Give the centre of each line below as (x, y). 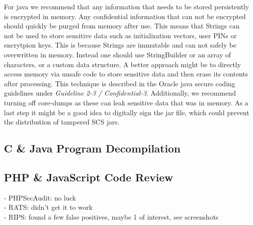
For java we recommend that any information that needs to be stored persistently (126, 6)
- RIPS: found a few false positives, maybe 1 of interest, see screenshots (111, 216)
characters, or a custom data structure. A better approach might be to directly (123, 64)
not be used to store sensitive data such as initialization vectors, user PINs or (120, 35)
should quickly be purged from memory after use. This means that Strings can (122, 26)
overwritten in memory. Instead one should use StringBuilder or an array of (117, 54)
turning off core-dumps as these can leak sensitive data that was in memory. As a (126, 102)
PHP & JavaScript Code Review (89, 177)
